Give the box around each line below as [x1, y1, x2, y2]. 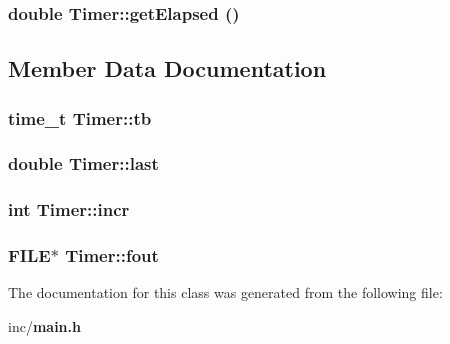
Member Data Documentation [8, 53, 327, 84]
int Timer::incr [8, 197, 130, 222]
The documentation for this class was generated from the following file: [8, 282, 443, 303]
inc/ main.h [8, 315, 81, 336]
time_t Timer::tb [8, 105, 152, 130]
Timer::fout [65, 243, 159, 268]
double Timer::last [8, 151, 159, 176]
